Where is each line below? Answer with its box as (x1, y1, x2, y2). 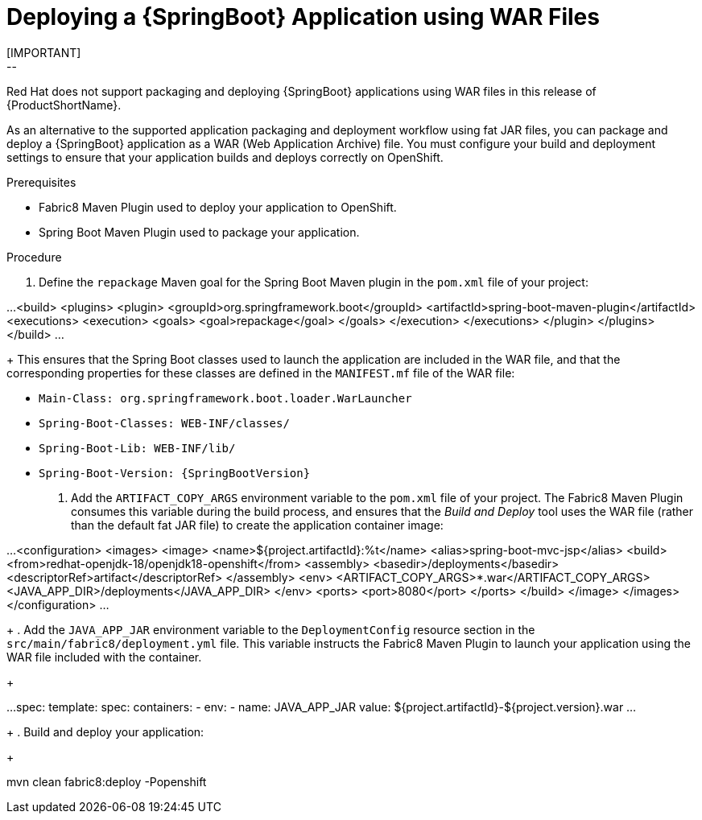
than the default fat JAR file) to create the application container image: (71, 517, 444, 532)
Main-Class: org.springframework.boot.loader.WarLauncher (39, 391, 412, 405)
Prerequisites (6, 175, 76, 189)
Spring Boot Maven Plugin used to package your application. (39, 225, 360, 239)
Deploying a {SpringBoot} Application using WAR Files (6, 3, 600, 31)
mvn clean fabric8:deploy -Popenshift (6, 774, 207, 789)
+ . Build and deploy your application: (6, 724, 204, 739)
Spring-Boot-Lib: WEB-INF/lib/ (39, 441, 236, 455)
